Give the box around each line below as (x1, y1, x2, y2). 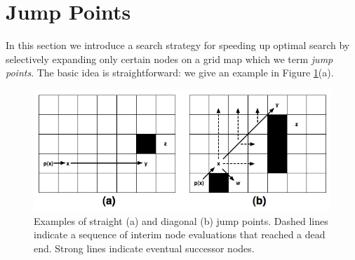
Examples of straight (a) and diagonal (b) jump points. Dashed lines (34, 213, 328, 228)
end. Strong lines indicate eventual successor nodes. (34, 240, 255, 255)
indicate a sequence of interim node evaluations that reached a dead (34, 227, 326, 242)
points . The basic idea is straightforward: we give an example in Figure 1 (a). (6, 65, 334, 80)
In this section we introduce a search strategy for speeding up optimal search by (6, 38, 350, 53)
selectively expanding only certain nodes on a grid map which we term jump (6, 51, 333, 66)
